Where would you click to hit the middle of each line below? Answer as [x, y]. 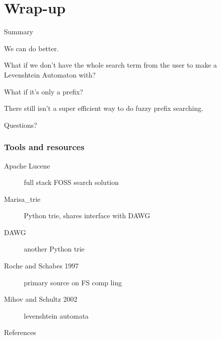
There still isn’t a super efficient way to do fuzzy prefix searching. [104, 108]
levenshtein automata [56, 315]
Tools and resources [44, 147]
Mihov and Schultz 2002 [41, 299]
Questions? [21, 125]
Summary [19, 32]
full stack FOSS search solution [72, 182]
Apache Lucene [27, 165]
